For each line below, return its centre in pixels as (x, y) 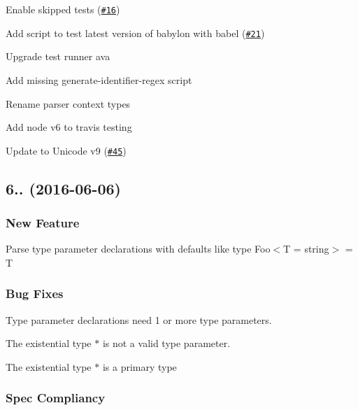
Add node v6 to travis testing (69, 127)
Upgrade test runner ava (58, 56)
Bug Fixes (35, 294)
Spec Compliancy (56, 398)
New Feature (43, 223)
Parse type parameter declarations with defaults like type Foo (138, 249)
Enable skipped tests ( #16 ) (63, 9)
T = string (306, 249)
